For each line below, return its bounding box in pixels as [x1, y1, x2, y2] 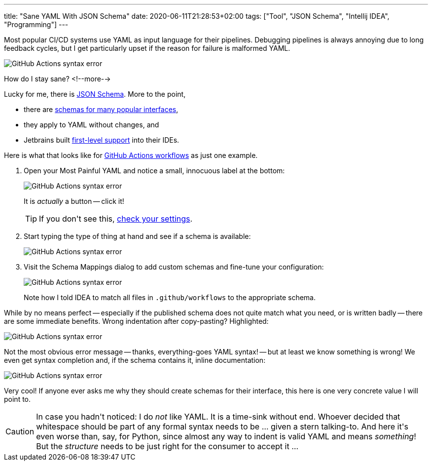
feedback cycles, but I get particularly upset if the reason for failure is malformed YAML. [4, 44, 290, 52]
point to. [4, 395, 31, 403]
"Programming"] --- [4, 20, 69, 29]
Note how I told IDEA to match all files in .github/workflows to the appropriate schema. [24, 293, 316, 302]
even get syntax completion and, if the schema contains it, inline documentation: [4, 356, 266, 364]
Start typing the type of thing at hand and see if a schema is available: [24, 232, 251, 240]
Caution [5, 426, 35, 436]
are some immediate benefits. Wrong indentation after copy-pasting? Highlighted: [4, 317, 269, 325]
